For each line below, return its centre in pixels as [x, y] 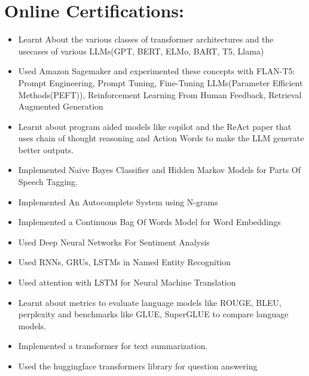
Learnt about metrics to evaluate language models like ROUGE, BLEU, [150, 302]
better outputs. [46, 149]
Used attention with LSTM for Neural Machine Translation [127, 282]
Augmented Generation [61, 106]
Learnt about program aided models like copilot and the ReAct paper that [155, 126]
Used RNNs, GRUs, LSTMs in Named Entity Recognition [125, 262]
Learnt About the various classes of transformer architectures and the [146, 39]
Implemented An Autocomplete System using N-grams [118, 201]
